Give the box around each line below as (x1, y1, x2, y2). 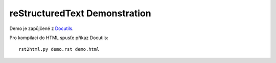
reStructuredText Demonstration (9, 8, 151, 19)
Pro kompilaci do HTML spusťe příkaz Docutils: (9, 35, 108, 41)
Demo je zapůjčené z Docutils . (9, 25, 74, 31)
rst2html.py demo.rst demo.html (18, 46, 100, 52)
